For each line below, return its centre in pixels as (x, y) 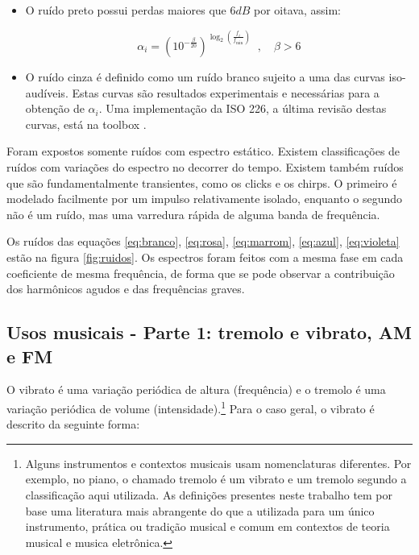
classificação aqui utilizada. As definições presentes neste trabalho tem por (209, 494)
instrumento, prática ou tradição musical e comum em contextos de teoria (207, 526)
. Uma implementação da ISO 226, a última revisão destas (243, 108)
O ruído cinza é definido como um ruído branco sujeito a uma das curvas (205, 77)
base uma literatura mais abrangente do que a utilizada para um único (200, 510)
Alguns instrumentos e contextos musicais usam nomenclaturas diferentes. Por (218, 463)
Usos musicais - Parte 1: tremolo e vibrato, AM (209, 332)
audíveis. (47, 92)
